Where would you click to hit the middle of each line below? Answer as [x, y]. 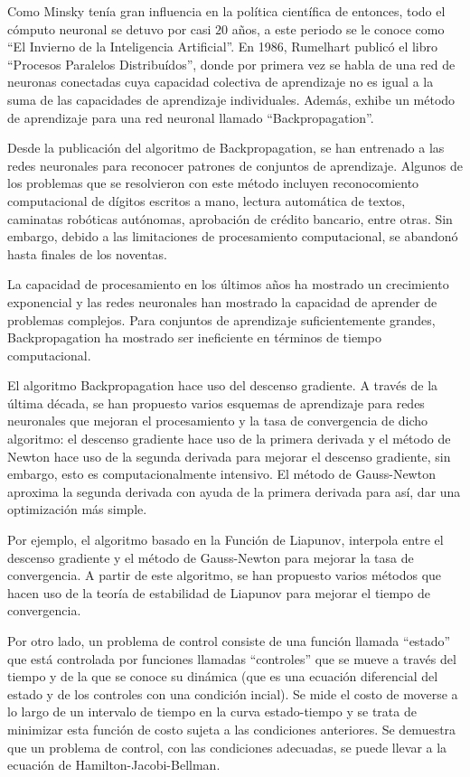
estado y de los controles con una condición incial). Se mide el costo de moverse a [233, 693]
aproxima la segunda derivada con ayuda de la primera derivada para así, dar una [234, 491]
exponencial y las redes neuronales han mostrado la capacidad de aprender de [222, 301]
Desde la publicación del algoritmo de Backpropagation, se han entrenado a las [226, 148]
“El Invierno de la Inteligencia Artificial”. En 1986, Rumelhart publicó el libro [222, 47]
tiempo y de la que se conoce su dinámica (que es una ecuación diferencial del [223, 676]
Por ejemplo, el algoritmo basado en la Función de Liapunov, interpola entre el [226, 540]
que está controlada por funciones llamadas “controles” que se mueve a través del [232, 658]
